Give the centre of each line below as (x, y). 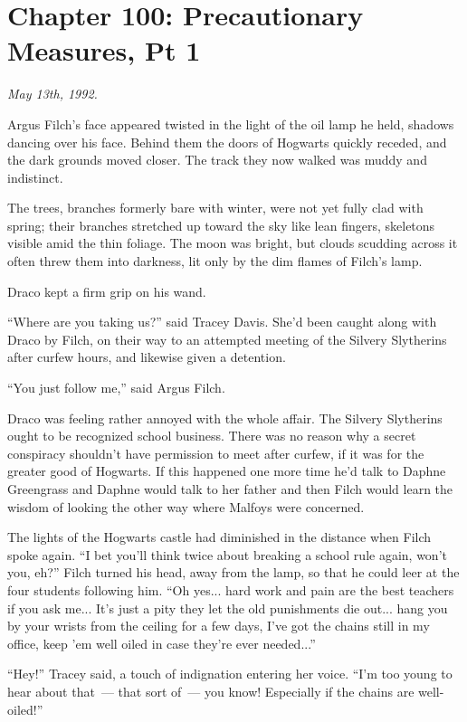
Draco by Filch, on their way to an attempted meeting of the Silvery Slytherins (227, 339)
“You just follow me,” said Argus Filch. (116, 388)
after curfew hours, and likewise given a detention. (147, 357)
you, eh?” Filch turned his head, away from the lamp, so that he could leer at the (233, 572)
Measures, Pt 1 (104, 50)
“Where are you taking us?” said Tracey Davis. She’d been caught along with (222, 322)
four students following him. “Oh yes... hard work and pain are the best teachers (231, 589)
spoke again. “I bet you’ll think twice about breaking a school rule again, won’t (227, 554)
